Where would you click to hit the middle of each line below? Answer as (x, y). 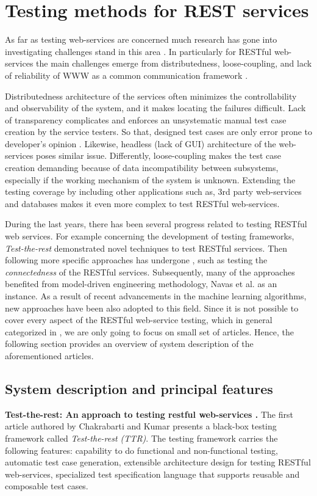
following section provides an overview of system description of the (129, 344)
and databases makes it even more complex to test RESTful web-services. (142, 203)
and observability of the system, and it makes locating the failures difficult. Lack (155, 108)
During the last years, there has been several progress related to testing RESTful (156, 224)
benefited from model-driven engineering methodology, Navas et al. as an (141, 284)
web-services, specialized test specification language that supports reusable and (152, 474)
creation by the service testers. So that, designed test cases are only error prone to (159, 132)
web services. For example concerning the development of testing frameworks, (150, 236)
